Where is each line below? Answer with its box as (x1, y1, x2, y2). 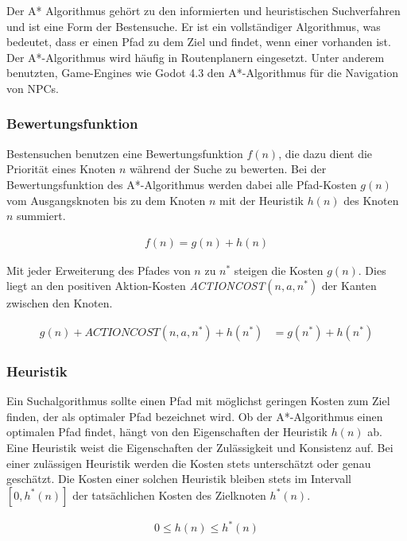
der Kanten (321, 277, 377, 294)
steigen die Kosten (234, 261, 324, 278)
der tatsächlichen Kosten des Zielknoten (72, 486, 266, 503)
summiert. (17, 207, 66, 224)
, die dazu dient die (278, 145, 373, 161)
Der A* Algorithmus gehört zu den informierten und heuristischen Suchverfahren (6, 2, 401, 18)
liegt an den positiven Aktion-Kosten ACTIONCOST (6, 277, 266, 294)
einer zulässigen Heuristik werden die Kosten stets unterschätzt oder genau (6, 454, 371, 471)
